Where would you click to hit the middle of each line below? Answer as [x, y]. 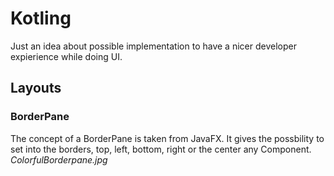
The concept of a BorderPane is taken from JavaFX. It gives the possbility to [167, 138]
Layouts [36, 88]
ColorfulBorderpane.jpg [59, 159]
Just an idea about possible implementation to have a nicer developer [153, 46]
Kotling [41, 18]
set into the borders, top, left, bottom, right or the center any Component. [161, 149]
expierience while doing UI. [66, 56]
